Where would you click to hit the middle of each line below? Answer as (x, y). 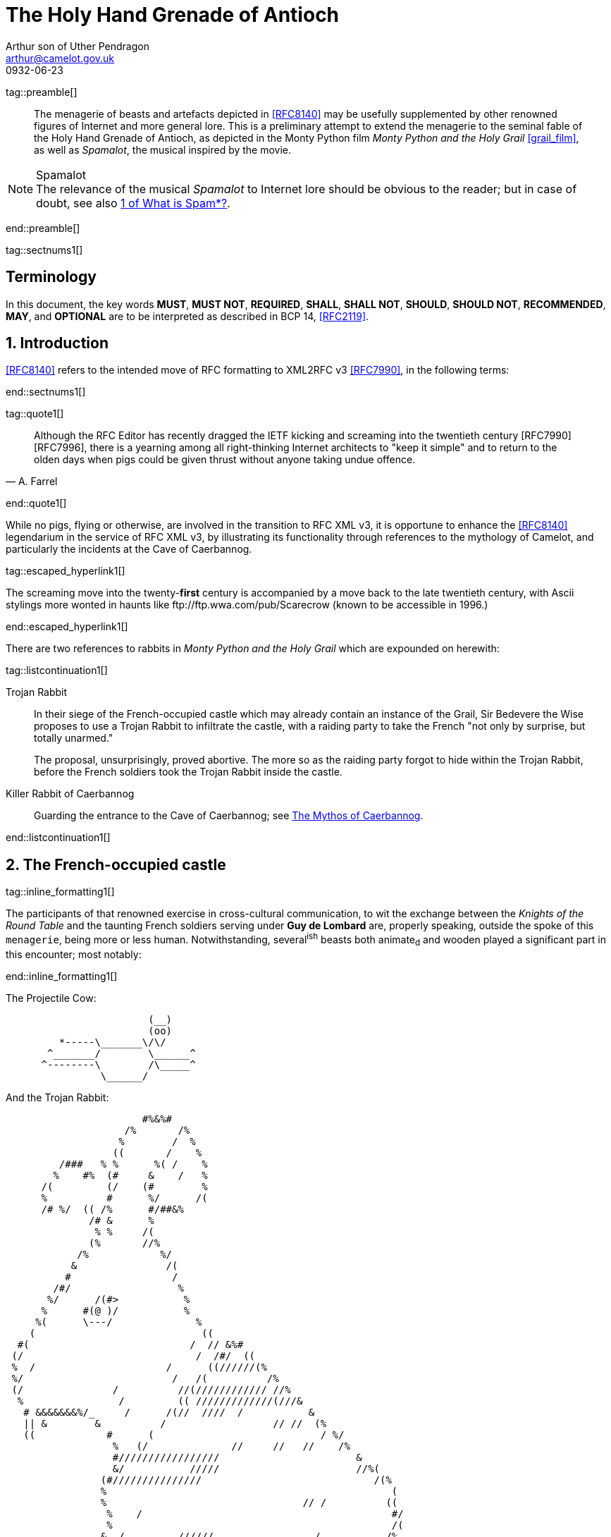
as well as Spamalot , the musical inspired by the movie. (163, 149)
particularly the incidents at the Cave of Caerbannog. (129, 549)
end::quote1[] (36, 503)
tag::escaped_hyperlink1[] (66, 571)
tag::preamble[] (42, 92)
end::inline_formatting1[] (62, 976)
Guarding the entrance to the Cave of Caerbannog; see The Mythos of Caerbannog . (229, 816)
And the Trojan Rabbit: (57, 1097)
